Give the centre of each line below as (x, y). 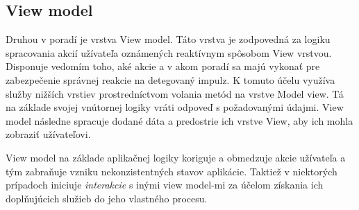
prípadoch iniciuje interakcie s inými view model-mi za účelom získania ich (165, 185)
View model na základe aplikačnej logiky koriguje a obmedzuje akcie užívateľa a (176, 157)
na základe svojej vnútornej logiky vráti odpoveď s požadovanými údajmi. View (175, 107)
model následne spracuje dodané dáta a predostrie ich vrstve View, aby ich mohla (179, 120)
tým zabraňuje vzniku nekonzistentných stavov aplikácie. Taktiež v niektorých (172, 171)
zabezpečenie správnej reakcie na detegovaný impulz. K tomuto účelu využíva (170, 79)
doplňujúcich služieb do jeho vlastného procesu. (107, 198)
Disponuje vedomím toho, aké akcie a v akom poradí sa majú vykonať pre (163, 66)
